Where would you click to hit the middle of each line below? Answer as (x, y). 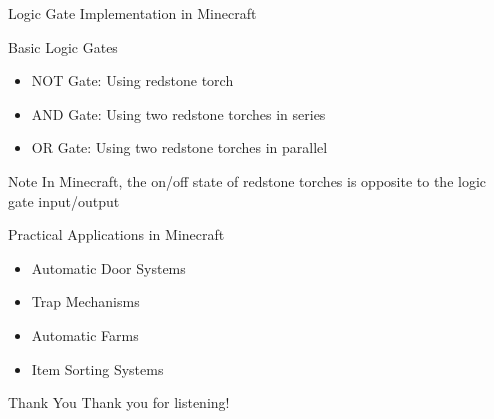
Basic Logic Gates (63, 46)
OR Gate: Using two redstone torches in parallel (179, 147)
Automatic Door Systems (108, 267)
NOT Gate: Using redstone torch (132, 80)
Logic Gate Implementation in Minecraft (132, 13)
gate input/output (64, 200)
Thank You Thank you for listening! (119, 402)
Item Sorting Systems (97, 368)
